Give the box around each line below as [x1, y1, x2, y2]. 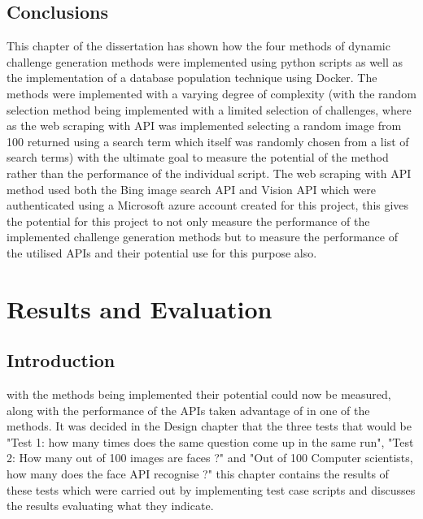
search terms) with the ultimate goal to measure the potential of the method [7, 149, 389, 166]
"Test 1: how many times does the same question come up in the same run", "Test [7, 433, 414, 450]
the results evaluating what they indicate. [7, 497, 214, 514]
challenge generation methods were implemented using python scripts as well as [7, 53, 403, 70]
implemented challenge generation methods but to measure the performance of [7, 228, 398, 245]
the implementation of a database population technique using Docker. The [7, 69, 377, 86]
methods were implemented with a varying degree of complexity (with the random [7, 84, 416, 102]
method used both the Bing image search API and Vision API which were [7, 180, 376, 197]
